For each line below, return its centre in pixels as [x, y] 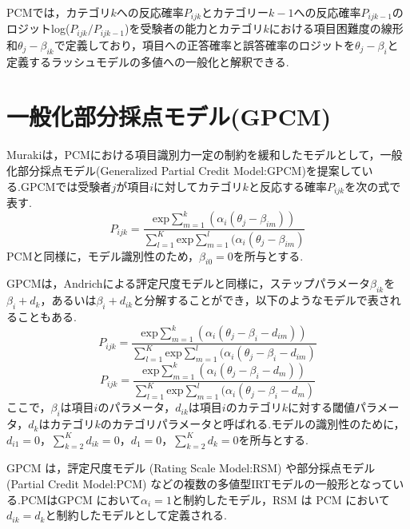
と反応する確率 [287, 186]
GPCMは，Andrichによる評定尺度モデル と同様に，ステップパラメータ [188, 283]
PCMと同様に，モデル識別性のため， [103, 255]
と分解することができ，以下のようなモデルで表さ [261, 300]
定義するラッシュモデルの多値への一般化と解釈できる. [148, 61]
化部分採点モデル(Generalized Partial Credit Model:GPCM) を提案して [184, 171]
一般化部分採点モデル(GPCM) [169, 116]
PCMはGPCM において [81, 499]
